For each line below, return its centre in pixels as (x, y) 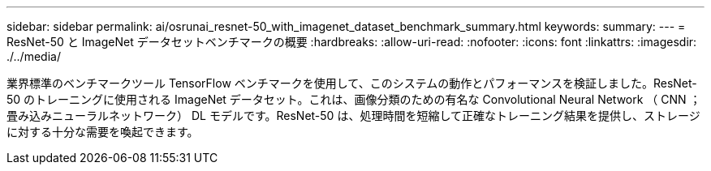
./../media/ (34, 56)
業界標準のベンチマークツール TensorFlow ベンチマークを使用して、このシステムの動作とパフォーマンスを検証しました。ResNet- (352, 83)
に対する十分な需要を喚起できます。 (103, 132)
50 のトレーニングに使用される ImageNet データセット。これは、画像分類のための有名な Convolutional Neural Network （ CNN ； (354, 99)
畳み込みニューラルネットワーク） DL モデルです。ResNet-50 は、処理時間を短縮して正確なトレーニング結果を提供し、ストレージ (353, 115)
